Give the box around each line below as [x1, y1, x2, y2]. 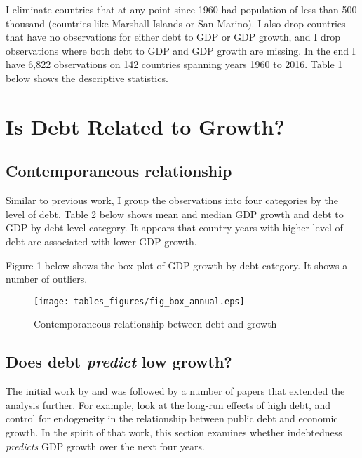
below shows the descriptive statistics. [6, 70, 168, 85]
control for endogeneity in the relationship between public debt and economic [6, 411, 338, 426]
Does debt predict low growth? [6, 351, 232, 372]
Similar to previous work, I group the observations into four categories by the [6, 193, 338, 208]
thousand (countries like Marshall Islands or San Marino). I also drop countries [6, 15, 346, 30]
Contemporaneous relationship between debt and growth [34, 316, 277, 331]
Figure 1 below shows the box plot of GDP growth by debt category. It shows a [6, 257, 348, 272]
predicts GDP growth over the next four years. [6, 438, 205, 453]
